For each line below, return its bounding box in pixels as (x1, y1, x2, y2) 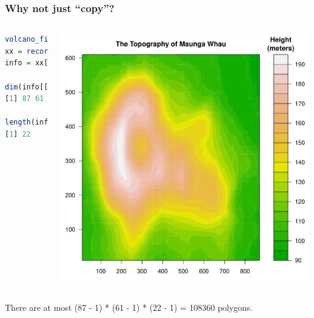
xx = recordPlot (5, 47, 70, 56)
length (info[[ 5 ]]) (5, 118, 78, 127)
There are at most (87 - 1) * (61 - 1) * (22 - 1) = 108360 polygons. (5, 300, 253, 313)
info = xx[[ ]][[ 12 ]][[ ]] (5, 59, 114, 68)
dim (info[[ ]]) (5, 82, 66, 91)
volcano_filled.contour (5, 35, 100, 44)
